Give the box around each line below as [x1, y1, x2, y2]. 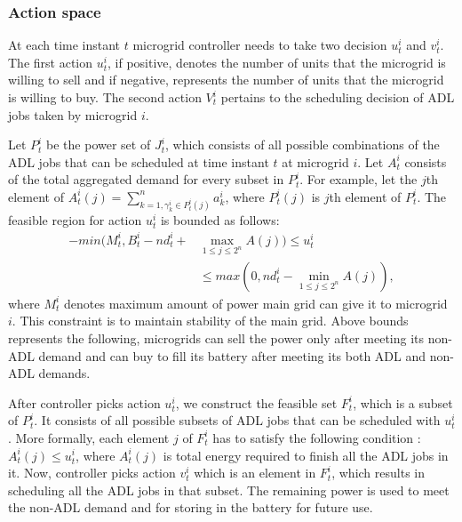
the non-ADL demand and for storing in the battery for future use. [8, 498, 373, 517]
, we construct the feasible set [175, 393, 338, 412]
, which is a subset [353, 393, 453, 412]
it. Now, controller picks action [8, 463, 176, 482]
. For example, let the [299, 170, 418, 189]
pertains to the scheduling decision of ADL [220, 88, 455, 106]
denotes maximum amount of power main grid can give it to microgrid [64, 293, 448, 312]
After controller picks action [8, 393, 161, 412]
